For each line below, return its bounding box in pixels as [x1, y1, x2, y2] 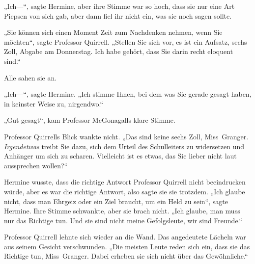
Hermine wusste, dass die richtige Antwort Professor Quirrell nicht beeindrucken [4, 177, 246, 187]
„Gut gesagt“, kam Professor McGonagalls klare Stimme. [4, 115, 175, 125]
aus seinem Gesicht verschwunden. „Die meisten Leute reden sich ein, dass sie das [4, 241, 250, 251]
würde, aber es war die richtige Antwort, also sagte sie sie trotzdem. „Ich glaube [4, 186, 245, 196]
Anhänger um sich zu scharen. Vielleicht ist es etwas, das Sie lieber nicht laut [4, 151, 237, 161]
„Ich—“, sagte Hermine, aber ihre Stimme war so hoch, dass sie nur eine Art [4, 1, 235, 11]
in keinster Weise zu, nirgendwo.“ [4, 98, 104, 108]
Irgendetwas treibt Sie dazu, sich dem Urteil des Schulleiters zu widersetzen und [4, 141, 245, 151]
